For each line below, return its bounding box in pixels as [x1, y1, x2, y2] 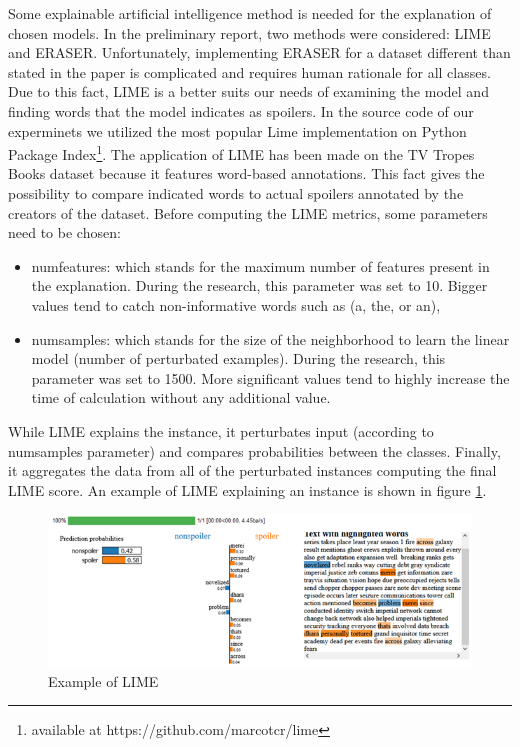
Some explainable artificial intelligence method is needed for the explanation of [8, 3, 492, 23]
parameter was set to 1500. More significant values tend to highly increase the [31, 367, 510, 388]
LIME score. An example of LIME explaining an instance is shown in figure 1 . [8, 479, 487, 500]
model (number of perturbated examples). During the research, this [31, 348, 446, 369]
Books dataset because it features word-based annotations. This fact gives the [8, 163, 485, 184]
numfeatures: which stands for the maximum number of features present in [31, 255, 490, 276]
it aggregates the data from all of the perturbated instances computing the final [8, 460, 497, 481]
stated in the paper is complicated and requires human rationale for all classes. [8, 61, 491, 82]
